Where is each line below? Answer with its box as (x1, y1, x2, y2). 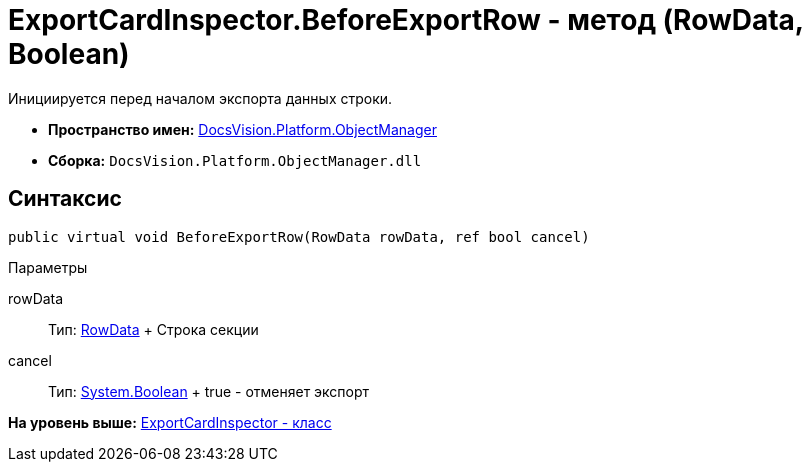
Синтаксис (8, 186, 122, 212)
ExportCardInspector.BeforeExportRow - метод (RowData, (8, 3, 804, 37)
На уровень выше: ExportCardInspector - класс (8, 413, 332, 431)
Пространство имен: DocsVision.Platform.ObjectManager (48, 120, 437, 138)
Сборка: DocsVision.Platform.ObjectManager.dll (48, 151, 422, 169)
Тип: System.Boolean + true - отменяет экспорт (48, 382, 370, 400)
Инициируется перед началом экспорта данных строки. (8, 89, 393, 107)
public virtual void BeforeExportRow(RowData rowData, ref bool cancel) (8, 228, 590, 245)
